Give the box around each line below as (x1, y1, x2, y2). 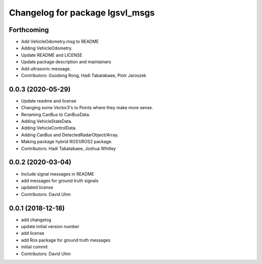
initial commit (21, 244, 48, 250)
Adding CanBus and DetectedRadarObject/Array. (21, 132, 119, 138)
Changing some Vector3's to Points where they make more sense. (21, 105, 153, 111)
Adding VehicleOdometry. (21, 45, 73, 51)
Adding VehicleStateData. (21, 118, 72, 124)
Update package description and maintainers (21, 59, 112, 65)
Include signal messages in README (21, 171, 95, 177)
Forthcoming (9, 26, 49, 34)
